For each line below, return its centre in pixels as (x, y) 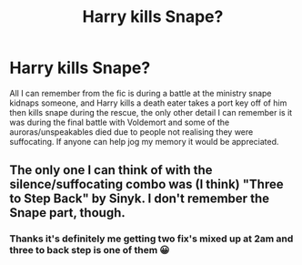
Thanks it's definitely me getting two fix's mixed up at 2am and (151, 239)
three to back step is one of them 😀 (90, 250)
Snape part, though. (67, 213)
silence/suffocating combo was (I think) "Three (146, 184)
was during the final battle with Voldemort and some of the (120, 122)
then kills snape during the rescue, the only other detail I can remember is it (151, 112)
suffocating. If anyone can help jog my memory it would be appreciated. (144, 141)
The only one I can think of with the (111, 170)
